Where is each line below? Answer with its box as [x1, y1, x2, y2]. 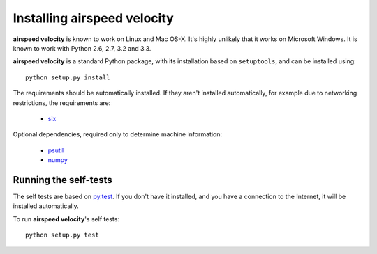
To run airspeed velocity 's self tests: [13, 214, 120, 223]
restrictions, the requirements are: [13, 98, 111, 107]
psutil [47, 146, 64, 154]
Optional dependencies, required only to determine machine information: [13, 130, 223, 138]
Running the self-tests [13, 174, 113, 186]
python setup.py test [25, 231, 99, 239]
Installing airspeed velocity [13, 10, 174, 26]
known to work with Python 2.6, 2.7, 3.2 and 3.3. [13, 44, 151, 52]
